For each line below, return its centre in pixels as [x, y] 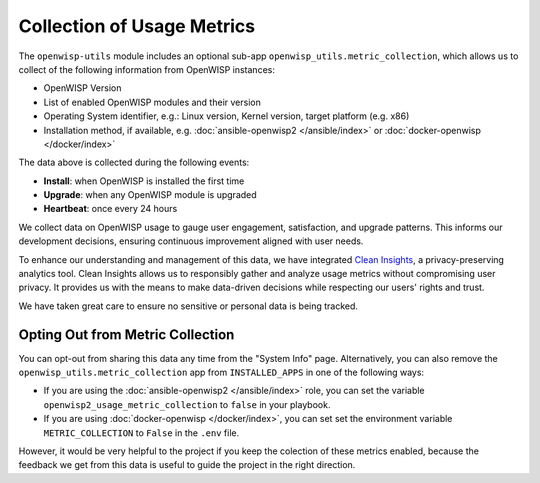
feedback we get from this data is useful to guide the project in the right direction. [187, 465]
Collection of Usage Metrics [136, 26]
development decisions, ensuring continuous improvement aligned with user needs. [191, 241]
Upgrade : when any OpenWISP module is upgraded [150, 195]
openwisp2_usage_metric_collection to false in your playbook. [187, 404]
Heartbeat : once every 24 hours [110, 209]
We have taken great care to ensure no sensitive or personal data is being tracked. [188, 306]
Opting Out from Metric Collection [126, 334]
